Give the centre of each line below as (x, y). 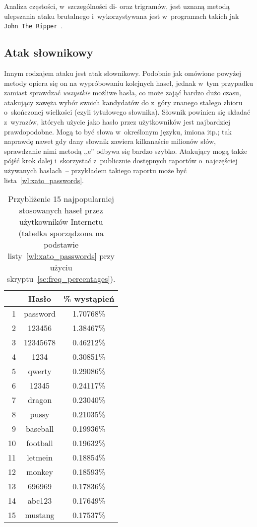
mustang (40, 515)
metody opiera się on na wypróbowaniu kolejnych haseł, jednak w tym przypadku (129, 83)
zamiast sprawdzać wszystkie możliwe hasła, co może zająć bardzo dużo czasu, (123, 93)
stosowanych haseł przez (61, 210)
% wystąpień (89, 299)
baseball (40, 429)
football (40, 443)
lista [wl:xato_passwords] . (44, 180)
